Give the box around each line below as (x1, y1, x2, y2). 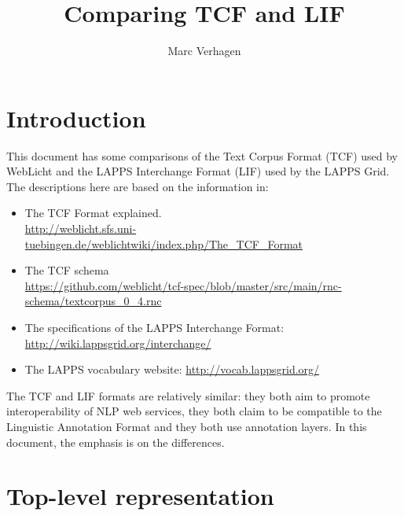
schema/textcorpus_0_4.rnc (24, 293, 162, 309)
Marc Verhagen (167, 42, 241, 59)
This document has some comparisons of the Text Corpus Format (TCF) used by (6, 147, 398, 164)
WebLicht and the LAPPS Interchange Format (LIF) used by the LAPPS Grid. (6, 163, 390, 179)
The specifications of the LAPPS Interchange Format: (24, 319, 285, 335)
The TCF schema (24, 262, 109, 278)
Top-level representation (6, 480, 274, 512)
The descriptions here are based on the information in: (6, 178, 269, 194)
